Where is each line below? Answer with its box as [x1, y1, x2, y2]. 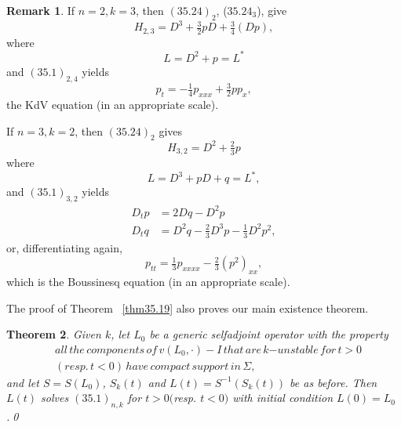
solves [41, 389, 69, 406]
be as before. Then [290, 374, 377, 390]
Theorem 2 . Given [6, 326, 101, 342]
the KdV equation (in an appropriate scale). [6, 96, 219, 112]
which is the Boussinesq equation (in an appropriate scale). [6, 273, 290, 289]
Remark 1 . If [6, 2, 75, 18]
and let [6, 374, 39, 390]
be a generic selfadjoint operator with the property [149, 326, 388, 342]
